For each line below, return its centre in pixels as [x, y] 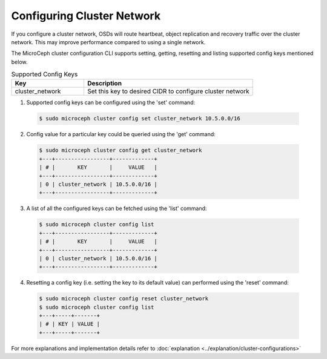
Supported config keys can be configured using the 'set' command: [111, 102]
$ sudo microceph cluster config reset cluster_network [124, 299]
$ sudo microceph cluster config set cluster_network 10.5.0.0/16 [140, 119]
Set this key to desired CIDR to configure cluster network [168, 91]
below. [19, 62]
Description [104, 84]
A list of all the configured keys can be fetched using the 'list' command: [117, 208]
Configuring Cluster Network [86, 16]
